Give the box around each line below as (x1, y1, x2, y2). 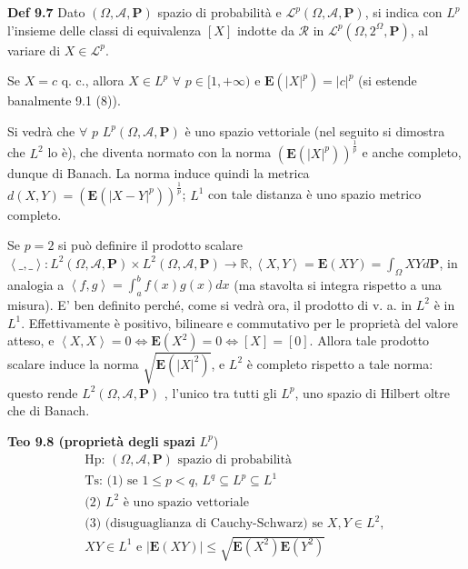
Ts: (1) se (85, 474, 138, 488)
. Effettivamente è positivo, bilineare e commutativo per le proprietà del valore (21, 313, 458, 332)
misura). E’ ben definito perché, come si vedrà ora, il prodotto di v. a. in (7, 294, 413, 314)
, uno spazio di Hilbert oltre (294, 383, 451, 402)
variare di (7, 40, 61, 59)
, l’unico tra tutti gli (164, 383, 277, 402)
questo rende (7, 383, 78, 402)
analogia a (7, 275, 65, 294)
